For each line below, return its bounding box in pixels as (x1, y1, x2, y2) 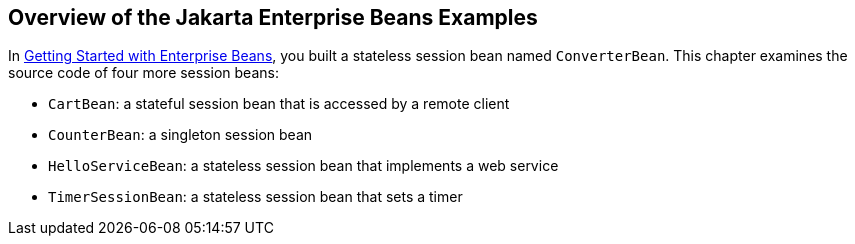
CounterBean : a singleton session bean (48, 126, 313, 144)
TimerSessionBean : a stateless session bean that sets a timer (48, 188, 463, 206)
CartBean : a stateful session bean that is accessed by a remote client (48, 95, 510, 113)
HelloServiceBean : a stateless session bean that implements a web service (48, 157, 559, 175)
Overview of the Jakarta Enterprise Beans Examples (8, 5, 538, 30)
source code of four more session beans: (8, 64, 279, 82)
